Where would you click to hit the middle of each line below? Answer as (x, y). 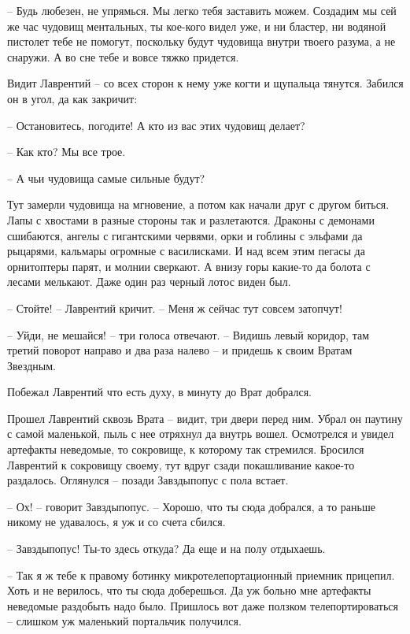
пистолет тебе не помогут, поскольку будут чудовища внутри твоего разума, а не (201, 41)
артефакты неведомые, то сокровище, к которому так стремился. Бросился (186, 449)
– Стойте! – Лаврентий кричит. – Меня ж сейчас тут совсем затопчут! (175, 308)
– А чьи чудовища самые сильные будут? (106, 178)
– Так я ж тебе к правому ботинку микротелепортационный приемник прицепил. (201, 575)
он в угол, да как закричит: (72, 98)
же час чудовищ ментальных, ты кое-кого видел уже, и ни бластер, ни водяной (197, 26)
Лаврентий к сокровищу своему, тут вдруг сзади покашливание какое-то (181, 464)
